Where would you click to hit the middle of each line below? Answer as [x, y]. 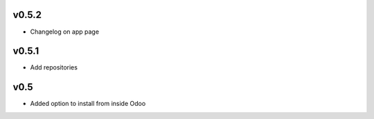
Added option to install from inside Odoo [88, 104]
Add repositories [54, 67]
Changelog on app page [65, 32]
